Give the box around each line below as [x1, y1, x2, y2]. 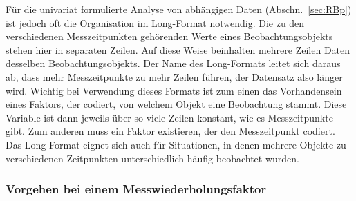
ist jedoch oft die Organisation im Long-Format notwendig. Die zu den [6, 15, 305, 30]
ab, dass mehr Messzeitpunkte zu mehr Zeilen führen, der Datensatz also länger [6, 69, 343, 84]
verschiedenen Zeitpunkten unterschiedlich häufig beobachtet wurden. [6, 151, 299, 165]
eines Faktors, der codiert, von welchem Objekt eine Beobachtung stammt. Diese [6, 97, 347, 111]
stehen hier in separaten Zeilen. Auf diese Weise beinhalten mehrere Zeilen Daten [6, 42, 350, 57]
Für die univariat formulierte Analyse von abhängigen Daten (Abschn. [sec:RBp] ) [6, 2, 352, 16]
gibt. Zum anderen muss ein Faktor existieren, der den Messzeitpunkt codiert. [6, 124, 335, 138]
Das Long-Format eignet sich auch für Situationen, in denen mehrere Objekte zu [6, 137, 346, 151]
